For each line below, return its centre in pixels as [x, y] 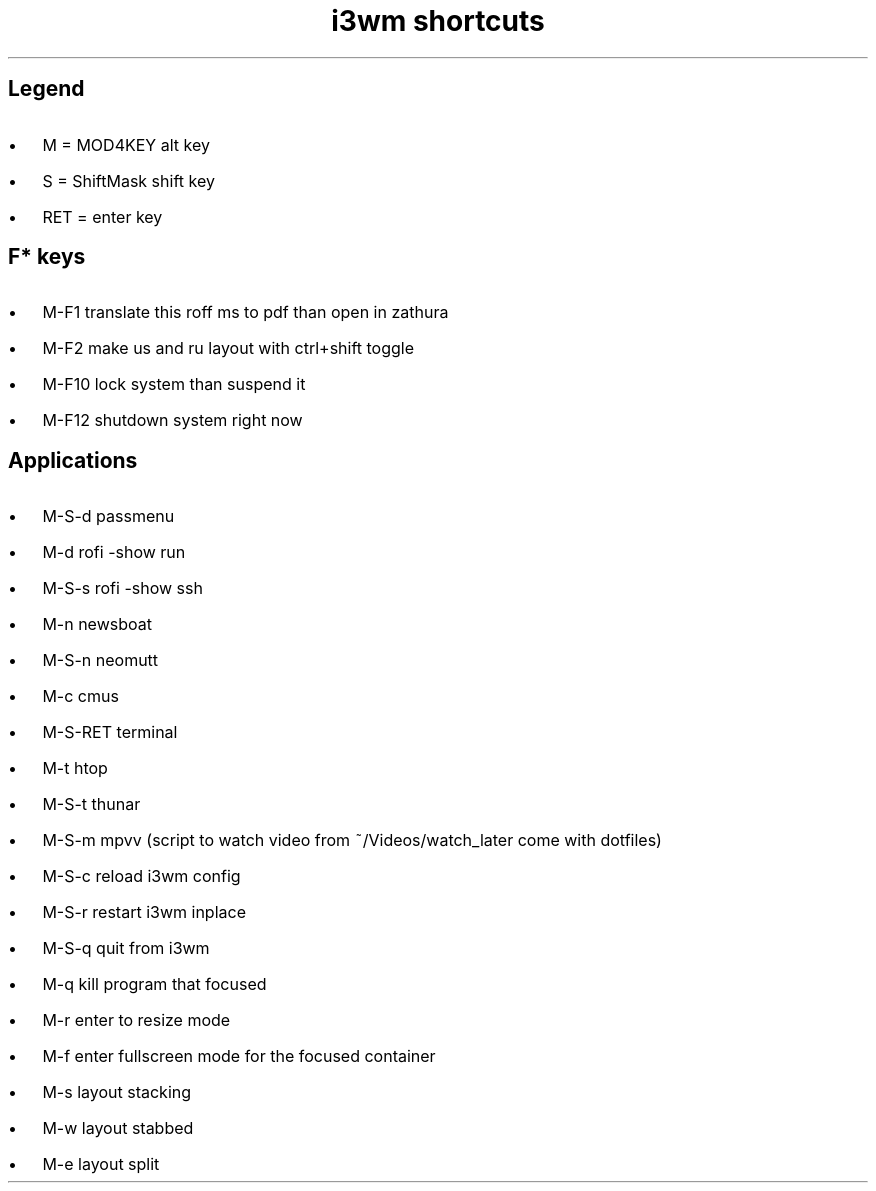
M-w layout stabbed [118, 1128]
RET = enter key [102, 216]
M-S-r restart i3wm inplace [144, 912]
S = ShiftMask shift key [128, 180]
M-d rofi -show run [114, 552]
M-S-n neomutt [100, 660]
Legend [46, 89]
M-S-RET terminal [110, 732]
